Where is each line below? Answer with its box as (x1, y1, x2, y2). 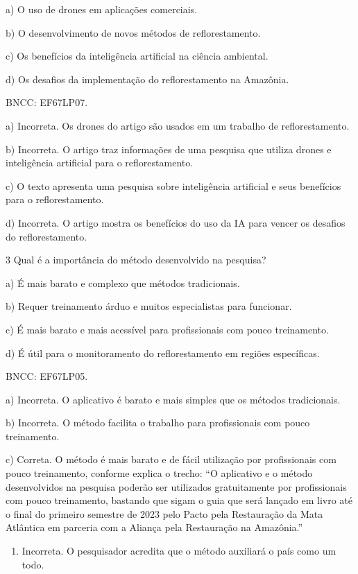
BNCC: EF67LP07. (6, 95, 88, 110)
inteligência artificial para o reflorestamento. (6, 155, 194, 170)
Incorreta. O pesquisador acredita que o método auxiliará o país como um (22, 543, 336, 558)
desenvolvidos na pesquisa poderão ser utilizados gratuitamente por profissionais (6, 479, 347, 494)
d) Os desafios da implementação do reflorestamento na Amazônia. (6, 71, 289, 86)
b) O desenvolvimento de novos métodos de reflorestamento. (6, 25, 261, 40)
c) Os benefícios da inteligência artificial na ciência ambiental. (6, 49, 268, 63)
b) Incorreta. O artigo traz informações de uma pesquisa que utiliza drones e (6, 141, 332, 156)
